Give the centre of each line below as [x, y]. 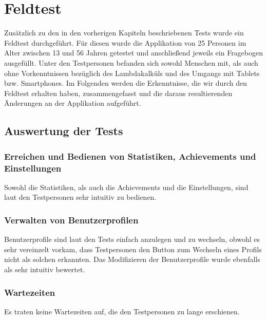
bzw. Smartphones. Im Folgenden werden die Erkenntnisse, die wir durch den [126, 83]
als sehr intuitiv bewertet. [45, 269]
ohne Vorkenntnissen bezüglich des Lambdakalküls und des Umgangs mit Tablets [132, 73]
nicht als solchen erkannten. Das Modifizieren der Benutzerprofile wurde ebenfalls [132, 259]
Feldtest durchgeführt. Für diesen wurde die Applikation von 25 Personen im [125, 42]
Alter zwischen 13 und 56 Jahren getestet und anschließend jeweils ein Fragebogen [134, 53]
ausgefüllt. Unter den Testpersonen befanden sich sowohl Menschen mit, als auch [131, 62]
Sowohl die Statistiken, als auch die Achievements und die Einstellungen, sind [126, 187]
